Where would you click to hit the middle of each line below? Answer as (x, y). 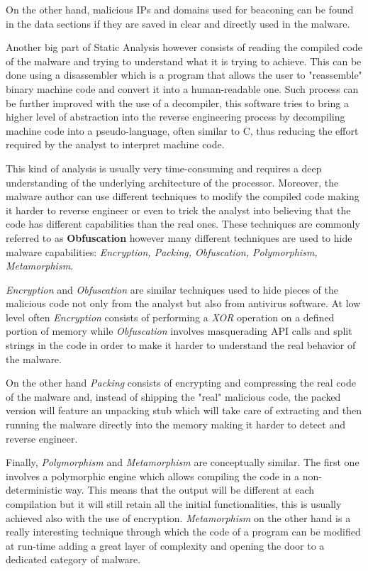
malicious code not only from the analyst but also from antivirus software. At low (183, 303)
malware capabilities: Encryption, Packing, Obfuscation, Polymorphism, (162, 251)
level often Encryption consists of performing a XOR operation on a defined (170, 317)
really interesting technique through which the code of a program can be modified (183, 532)
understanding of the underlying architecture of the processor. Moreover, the (172, 182)
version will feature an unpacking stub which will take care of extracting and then (184, 410)
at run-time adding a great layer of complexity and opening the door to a (165, 545)
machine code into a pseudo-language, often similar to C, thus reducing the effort (182, 130)
